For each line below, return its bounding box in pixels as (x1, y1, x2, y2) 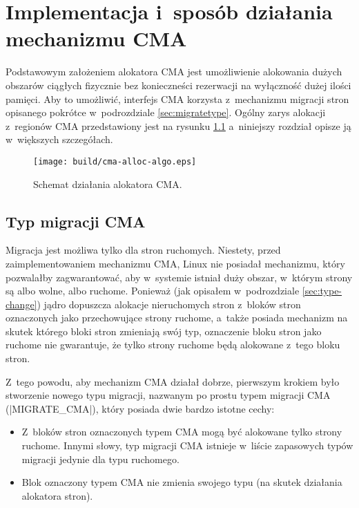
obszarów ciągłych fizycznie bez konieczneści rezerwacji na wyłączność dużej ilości (6, 77, 351, 92)
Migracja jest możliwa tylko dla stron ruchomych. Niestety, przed (6, 243, 281, 257)
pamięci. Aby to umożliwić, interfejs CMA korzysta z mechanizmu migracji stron (6, 91, 349, 106)
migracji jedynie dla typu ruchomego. (21, 451, 179, 466)
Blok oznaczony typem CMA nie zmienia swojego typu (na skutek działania (21, 475, 342, 489)
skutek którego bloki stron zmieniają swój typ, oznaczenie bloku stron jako (6, 323, 322, 338)
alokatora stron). (21, 488, 93, 502)
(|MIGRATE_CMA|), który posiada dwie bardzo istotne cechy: (6, 401, 275, 415)
